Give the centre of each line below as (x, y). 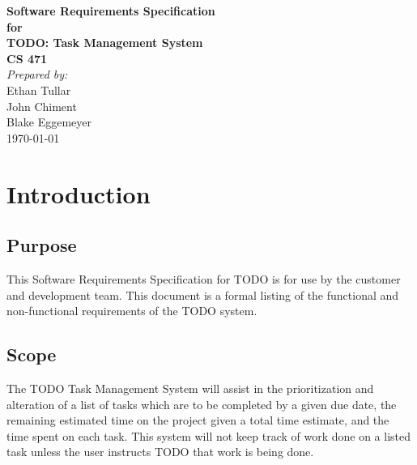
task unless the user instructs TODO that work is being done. (160, 452)
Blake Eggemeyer (49, 122)
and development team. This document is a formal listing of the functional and (203, 294)
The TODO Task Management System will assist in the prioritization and (190, 388)
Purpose (42, 245)
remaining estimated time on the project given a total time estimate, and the (198, 420)
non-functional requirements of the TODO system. (132, 311)
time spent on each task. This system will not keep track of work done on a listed (209, 435)
